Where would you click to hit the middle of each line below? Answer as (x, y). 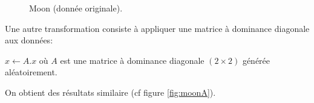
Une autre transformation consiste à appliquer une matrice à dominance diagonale (157, 28)
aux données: (29, 40)
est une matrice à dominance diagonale (132, 60)
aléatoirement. (31, 72)
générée (256, 60)
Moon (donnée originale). (76, 8)
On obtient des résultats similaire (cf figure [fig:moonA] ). (110, 92)
